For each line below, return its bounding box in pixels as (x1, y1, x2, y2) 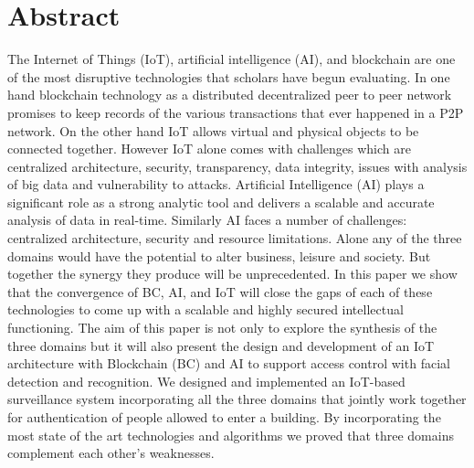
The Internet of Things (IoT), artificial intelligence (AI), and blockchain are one (7, 49, 456, 69)
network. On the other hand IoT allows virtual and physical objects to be (7, 121, 419, 140)
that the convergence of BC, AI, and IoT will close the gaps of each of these (7, 282, 433, 301)
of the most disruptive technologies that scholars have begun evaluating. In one (7, 67, 450, 86)
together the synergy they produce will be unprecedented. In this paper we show (7, 264, 458, 283)
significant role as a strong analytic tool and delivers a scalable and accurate (7, 192, 435, 211)
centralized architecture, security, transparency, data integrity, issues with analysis (7, 156, 468, 175)
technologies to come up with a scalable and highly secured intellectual (7, 300, 404, 319)
